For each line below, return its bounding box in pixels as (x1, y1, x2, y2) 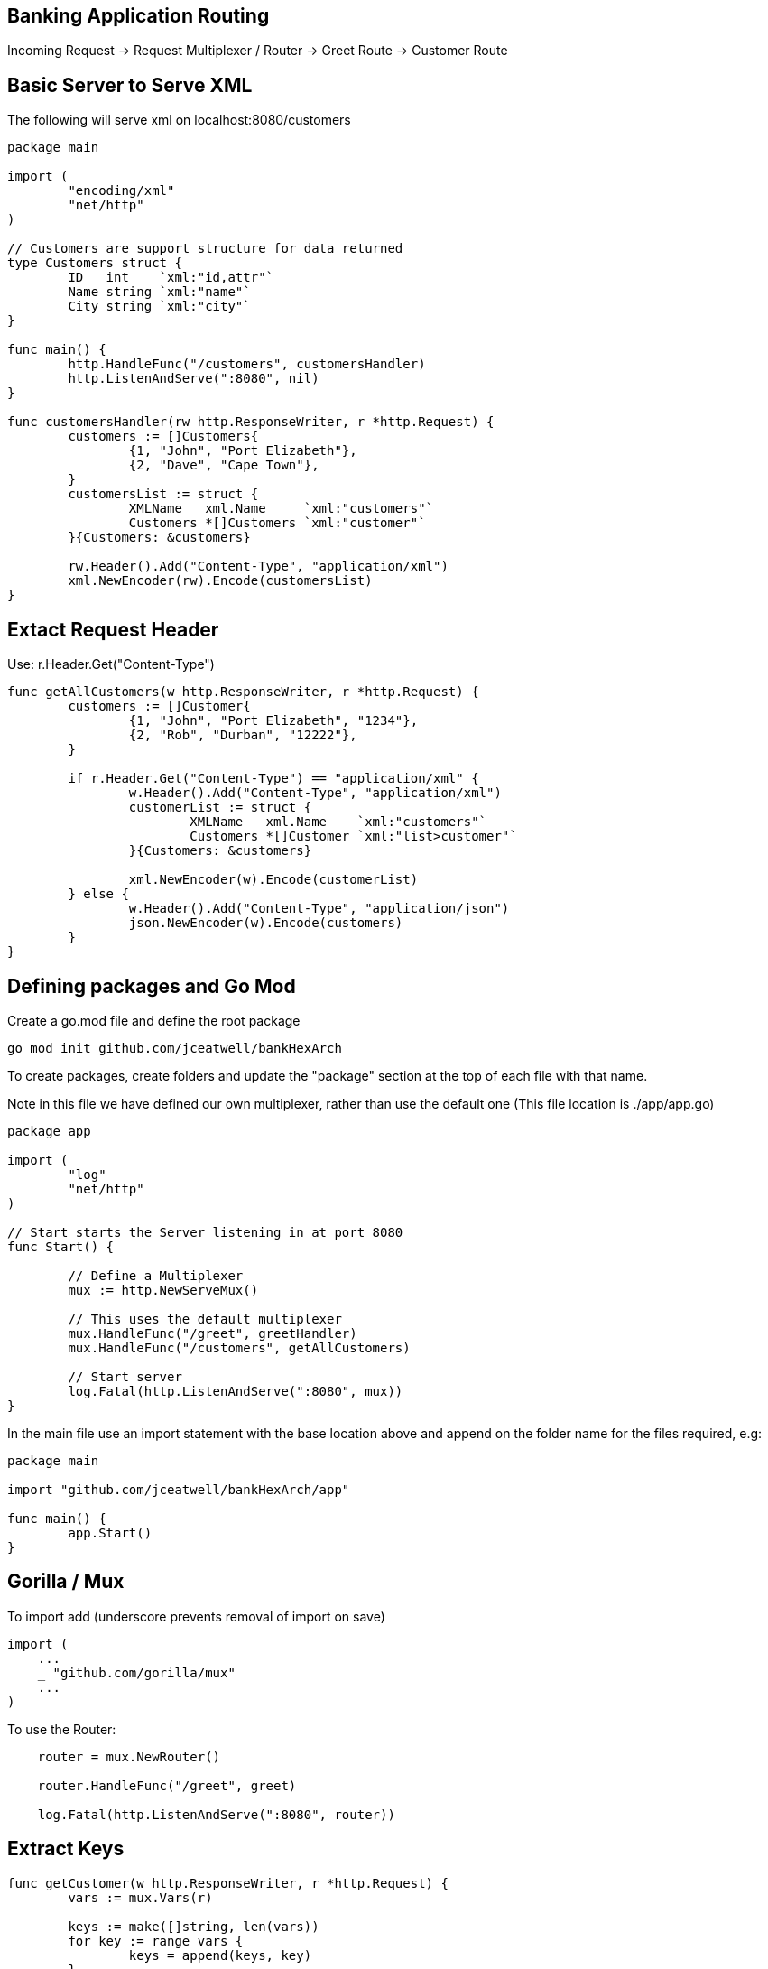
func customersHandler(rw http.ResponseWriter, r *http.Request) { (7, 414, 495, 430)
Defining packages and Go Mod (7, 974, 296, 998)
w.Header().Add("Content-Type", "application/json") (128, 901, 510, 916)
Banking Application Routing (7, 5, 270, 27)
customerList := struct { (128, 800, 312, 815)
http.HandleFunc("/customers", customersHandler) (68, 357, 426, 372)
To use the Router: (7, 1721, 116, 1737)
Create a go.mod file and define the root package (7, 1012, 301, 1028)
